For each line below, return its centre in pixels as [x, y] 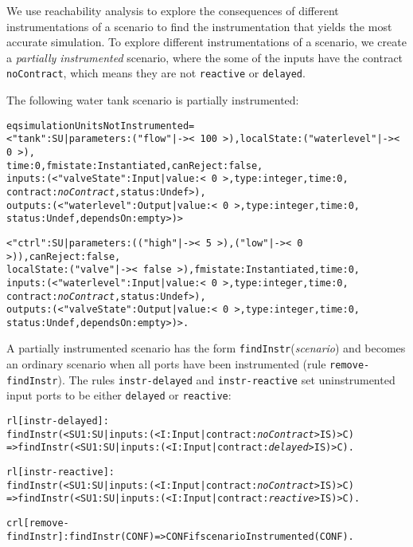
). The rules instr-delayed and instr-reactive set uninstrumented [226, 379]
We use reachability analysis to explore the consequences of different [173, 10]
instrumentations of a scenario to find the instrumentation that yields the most [199, 26]
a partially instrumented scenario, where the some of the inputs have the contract [205, 57]
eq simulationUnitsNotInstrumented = [101, 126]
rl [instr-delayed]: [58, 421]
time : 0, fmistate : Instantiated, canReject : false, [135, 165]
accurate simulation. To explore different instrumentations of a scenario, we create [206, 42]
